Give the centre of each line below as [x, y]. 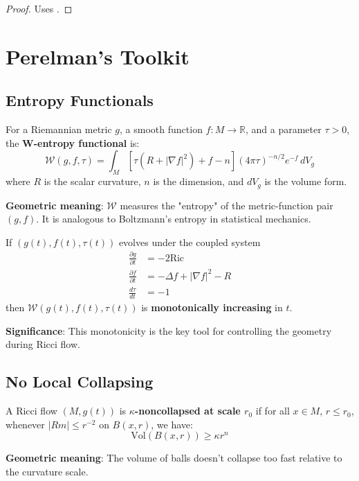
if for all [273, 411]
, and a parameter [283, 129]
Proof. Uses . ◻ [39, 8]
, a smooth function [161, 129]
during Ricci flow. [43, 344]
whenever [25, 424]
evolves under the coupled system [190, 242]
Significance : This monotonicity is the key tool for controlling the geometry [169, 330]
